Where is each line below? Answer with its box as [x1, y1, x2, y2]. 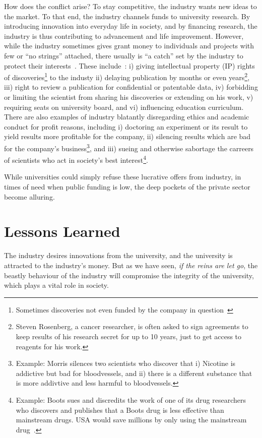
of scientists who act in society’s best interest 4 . [4, 153, 148, 165]
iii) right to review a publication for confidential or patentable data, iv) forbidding [4, 82, 258, 92]
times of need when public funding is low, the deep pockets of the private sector [4, 181, 250, 192]
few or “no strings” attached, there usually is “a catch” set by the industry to [4, 50, 243, 60]
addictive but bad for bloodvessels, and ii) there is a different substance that [16, 367, 252, 378]
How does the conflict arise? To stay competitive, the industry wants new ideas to [4, 1, 257, 11]
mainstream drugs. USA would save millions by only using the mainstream [16, 414, 247, 425]
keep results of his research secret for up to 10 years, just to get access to [16, 331, 242, 341]
